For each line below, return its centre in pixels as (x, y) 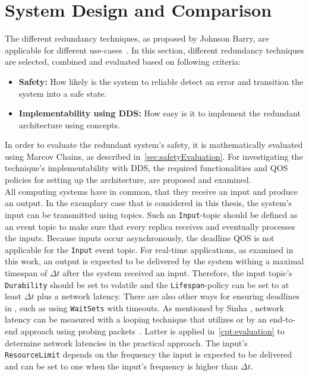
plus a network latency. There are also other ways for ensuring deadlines (168, 296)
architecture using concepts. (69, 124)
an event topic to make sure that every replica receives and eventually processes (150, 226)
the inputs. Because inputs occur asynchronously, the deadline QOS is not (140, 238)
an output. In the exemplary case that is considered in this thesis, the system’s (148, 203)
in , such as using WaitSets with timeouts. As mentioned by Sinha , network (144, 307)
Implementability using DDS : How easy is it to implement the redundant (160, 113)
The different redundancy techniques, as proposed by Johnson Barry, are (137, 38)
